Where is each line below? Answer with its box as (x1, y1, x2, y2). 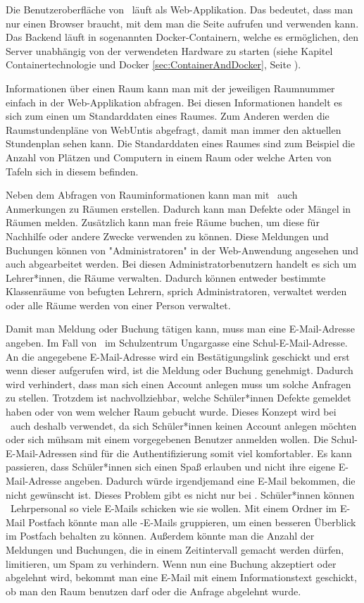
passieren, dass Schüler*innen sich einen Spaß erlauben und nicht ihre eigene (6, 459, 336, 474)
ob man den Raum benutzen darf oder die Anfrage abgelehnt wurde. (6, 583, 301, 598)
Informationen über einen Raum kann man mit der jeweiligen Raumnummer (6, 80, 335, 95)
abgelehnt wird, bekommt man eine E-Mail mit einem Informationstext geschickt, (6, 570, 357, 585)
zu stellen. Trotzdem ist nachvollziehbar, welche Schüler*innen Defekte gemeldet (6, 390, 351, 405)
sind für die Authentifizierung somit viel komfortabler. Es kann (80, 445, 352, 460)
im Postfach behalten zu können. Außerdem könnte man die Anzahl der (6, 528, 315, 543)
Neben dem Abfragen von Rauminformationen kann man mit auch (6, 187, 298, 202)
